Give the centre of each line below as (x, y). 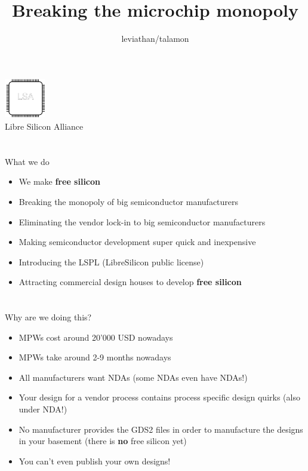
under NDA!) (43, 409)
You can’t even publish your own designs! (95, 461)
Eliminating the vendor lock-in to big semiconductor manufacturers (142, 221)
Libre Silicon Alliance (44, 126)
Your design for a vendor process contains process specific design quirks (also (159, 397)
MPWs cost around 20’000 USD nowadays (96, 337)
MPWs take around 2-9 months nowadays (95, 357)
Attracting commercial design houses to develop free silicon (130, 282)
